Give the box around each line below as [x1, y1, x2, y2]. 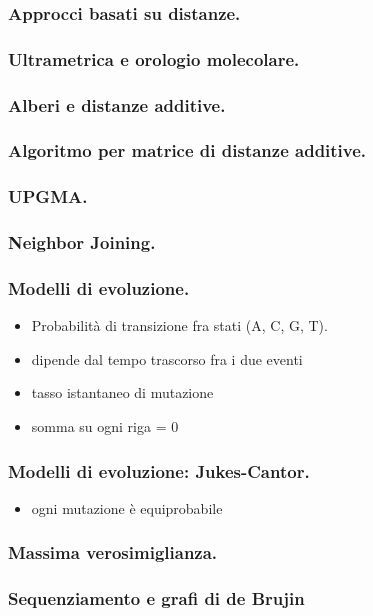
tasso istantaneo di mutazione [31, 382, 214, 403]
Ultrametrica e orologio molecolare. [8, 46, 300, 71]
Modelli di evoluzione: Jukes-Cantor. [8, 458, 310, 483]
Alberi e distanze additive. [8, 92, 226, 117]
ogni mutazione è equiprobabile [31, 497, 223, 518]
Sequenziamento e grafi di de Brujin [8, 586, 305, 611]
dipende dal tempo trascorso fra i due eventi [31, 348, 303, 369]
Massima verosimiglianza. [8, 540, 218, 565]
